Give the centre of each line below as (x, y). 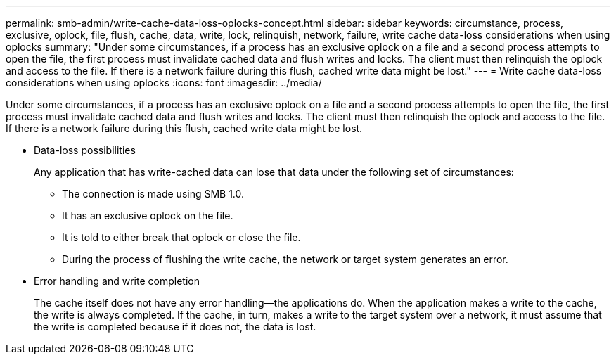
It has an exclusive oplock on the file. (148, 216)
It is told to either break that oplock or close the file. (181, 237)
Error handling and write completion (117, 281)
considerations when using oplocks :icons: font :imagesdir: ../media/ (164, 83)
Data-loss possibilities (85, 150)
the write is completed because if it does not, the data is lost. (175, 327)
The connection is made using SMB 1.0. (153, 194)
